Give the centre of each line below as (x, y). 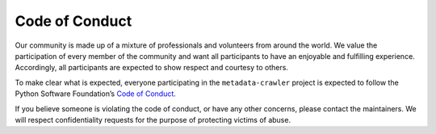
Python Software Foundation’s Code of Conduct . (96, 94)
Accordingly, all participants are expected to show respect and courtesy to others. (151, 68)
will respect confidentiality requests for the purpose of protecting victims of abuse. (153, 119)
